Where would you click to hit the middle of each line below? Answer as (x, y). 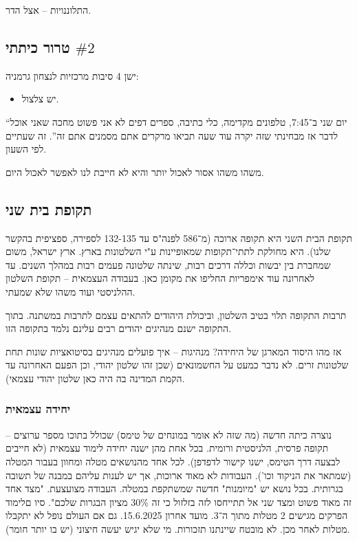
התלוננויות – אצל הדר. (48, 10)
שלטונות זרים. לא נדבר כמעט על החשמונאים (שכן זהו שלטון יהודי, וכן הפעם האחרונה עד (177, 365)
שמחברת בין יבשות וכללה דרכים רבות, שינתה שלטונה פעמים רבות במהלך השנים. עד (168, 264)
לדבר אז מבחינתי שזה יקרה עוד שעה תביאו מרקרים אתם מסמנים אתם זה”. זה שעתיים (172, 135)
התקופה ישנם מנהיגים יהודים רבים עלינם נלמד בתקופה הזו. (119, 328)
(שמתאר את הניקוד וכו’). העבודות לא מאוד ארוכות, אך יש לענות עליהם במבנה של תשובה (178, 475)
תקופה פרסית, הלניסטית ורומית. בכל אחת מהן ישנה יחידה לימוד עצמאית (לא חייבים (167, 448)
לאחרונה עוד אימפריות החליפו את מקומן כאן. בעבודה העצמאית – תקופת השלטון (160, 278)
